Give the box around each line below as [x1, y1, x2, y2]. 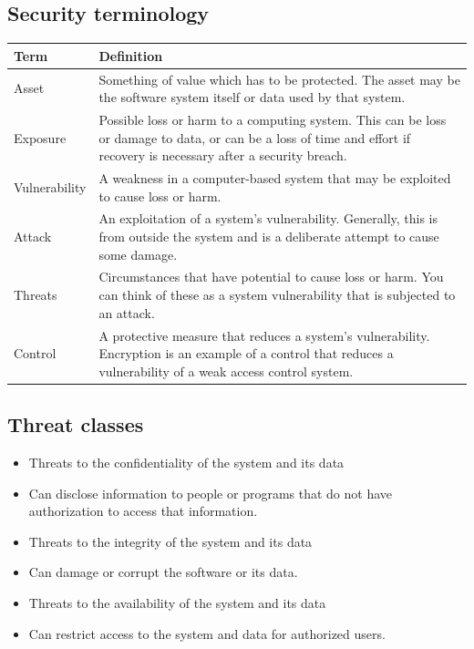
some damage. [98, 244, 178, 263]
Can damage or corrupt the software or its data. [28, 562, 298, 582]
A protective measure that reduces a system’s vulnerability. [98, 325, 430, 345]
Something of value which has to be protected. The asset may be [98, 69, 460, 88]
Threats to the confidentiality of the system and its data [28, 453, 345, 471]
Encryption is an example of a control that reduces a [98, 344, 394, 363]
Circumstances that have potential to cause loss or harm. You [98, 267, 444, 286]
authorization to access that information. [28, 501, 258, 520]
